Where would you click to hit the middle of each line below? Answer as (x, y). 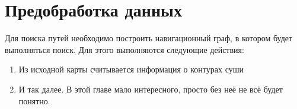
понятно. (34, 100)
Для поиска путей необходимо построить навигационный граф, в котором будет (149, 38)
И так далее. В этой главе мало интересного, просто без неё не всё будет (151, 89)
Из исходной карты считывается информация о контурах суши (131, 69)
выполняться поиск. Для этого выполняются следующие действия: (124, 49)
